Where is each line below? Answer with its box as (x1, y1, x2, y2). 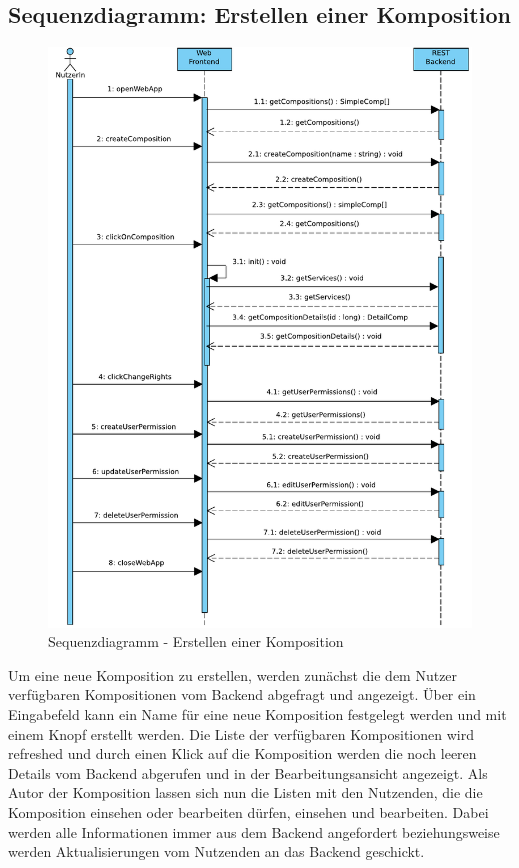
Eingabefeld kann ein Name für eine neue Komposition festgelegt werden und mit (8, 704, 507, 725)
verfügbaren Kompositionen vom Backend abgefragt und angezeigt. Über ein (8, 684, 476, 705)
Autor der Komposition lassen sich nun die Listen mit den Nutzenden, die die (8, 782, 483, 803)
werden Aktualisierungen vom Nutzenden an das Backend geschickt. (8, 841, 425, 862)
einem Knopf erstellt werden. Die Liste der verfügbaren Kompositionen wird (8, 723, 474, 744)
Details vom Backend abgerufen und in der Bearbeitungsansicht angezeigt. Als (8, 762, 488, 783)
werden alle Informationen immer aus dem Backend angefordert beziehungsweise (8, 821, 500, 842)
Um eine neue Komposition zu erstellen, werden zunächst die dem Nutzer (8, 664, 458, 685)
